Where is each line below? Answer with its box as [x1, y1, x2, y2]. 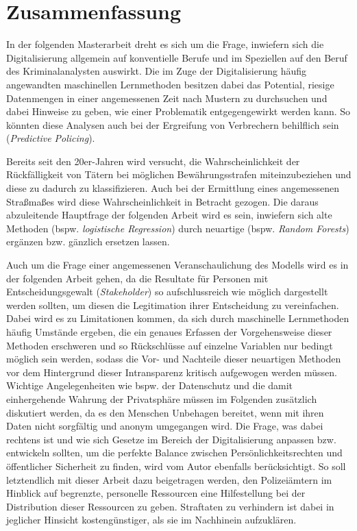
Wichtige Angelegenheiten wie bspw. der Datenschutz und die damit [6, 378, 293, 393]
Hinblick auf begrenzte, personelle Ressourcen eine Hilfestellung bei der [6, 486, 306, 500]
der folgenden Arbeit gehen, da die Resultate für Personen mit [6, 271, 269, 285]
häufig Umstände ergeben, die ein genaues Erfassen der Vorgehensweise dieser [6, 325, 332, 338]
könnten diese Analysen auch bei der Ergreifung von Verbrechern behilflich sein [6, 117, 339, 132]
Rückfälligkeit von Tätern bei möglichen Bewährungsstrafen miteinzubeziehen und [6, 167, 352, 182]
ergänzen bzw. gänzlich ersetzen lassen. [6, 234, 170, 249]
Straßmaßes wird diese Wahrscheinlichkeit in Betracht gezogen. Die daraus [6, 194, 319, 208]
